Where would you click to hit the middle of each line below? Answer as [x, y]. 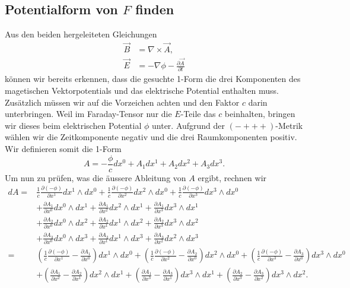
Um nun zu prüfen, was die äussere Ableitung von [96, 177]
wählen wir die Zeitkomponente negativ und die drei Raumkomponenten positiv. [151, 137]
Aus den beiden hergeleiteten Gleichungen [81, 34]
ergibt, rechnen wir [232, 177]
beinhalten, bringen [260, 114]
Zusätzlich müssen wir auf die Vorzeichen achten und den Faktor [122, 102]
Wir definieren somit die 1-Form [63, 149]
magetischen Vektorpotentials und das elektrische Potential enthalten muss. [142, 91]
